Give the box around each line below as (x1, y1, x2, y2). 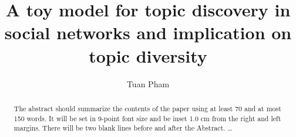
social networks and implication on (4, 20, 292, 44)
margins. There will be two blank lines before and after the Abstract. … (14, 123, 233, 133)
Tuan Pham (126, 77, 170, 90)
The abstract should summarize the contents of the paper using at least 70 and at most (14, 103, 281, 113)
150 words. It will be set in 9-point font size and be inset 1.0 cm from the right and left (14, 113, 281, 123)
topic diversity (89, 43, 207, 67)
